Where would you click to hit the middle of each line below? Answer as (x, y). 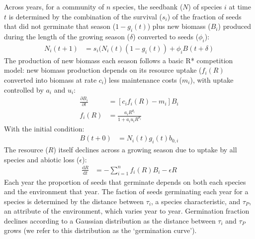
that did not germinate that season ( (60, 26)
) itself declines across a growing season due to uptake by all (145, 149)
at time (240, 6)
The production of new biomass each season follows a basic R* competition (119, 60)
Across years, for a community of (54, 6)
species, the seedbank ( (148, 6)
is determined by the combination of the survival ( (85, 16)
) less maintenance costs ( (143, 80)
